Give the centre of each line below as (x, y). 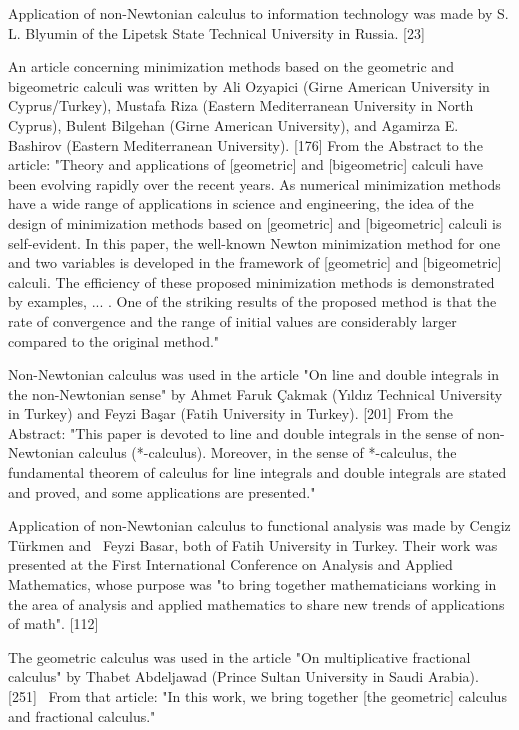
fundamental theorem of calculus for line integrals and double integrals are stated (257, 472)
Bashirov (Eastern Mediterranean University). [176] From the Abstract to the (245, 144)
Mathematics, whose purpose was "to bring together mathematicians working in (252, 584)
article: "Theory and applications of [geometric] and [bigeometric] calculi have (245, 164)
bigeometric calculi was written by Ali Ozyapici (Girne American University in (249, 85)
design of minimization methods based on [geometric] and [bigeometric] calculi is (255, 222)
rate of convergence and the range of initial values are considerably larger (232, 320)
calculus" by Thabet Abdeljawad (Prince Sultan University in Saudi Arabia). (243, 676)
